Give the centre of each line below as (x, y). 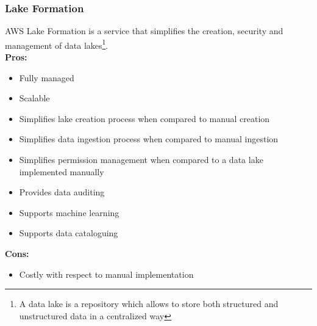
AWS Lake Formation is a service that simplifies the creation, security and (144, 31)
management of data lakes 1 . (57, 44)
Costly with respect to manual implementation (106, 274)
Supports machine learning (69, 212)
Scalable (34, 98)
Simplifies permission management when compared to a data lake (141, 160)
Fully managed (47, 77)
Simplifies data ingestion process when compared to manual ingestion (149, 139)
